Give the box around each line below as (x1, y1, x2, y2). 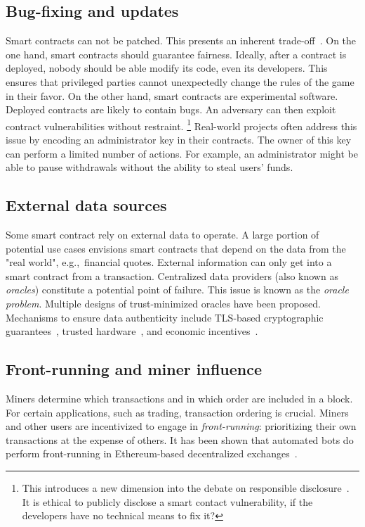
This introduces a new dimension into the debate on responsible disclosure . (22, 480, 350, 495)
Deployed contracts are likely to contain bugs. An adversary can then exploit (6, 102, 336, 117)
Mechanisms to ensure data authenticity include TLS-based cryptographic (6, 310, 324, 324)
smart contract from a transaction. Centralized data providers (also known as (6, 268, 338, 283)
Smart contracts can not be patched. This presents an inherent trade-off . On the (6, 33, 357, 48)
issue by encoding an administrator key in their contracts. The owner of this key (6, 132, 352, 147)
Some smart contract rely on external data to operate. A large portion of (6, 227, 319, 241)
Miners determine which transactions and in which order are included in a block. (6, 391, 353, 405)
